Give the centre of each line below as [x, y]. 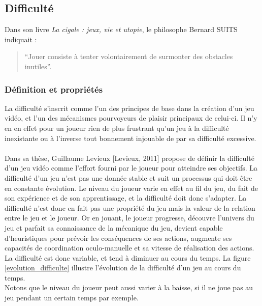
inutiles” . [38, 66]
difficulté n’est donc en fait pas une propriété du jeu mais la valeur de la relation [130, 207]
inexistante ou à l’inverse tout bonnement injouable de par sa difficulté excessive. [130, 138]
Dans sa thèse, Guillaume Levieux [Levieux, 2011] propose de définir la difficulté [129, 158]
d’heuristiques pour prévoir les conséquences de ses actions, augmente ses [118, 238]
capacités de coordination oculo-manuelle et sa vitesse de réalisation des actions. [129, 248]
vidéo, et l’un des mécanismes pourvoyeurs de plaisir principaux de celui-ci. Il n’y [131, 118]
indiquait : [21, 39]
